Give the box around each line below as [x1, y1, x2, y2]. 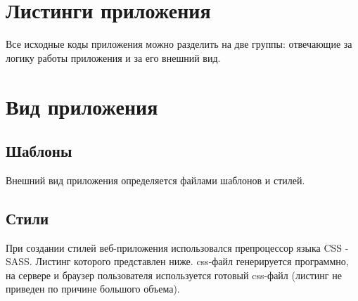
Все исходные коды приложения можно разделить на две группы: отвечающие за [6, 37, 352, 51]
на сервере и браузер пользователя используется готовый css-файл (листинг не [6, 267, 342, 282]
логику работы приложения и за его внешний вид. [6, 50, 221, 65]
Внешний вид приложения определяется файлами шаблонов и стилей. [6, 172, 305, 187]
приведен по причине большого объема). [6, 281, 180, 296]
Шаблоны [6, 140, 72, 162]
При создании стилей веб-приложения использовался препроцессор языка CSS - [6, 240, 349, 255]
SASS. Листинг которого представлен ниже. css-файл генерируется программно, [6, 254, 349, 269]
